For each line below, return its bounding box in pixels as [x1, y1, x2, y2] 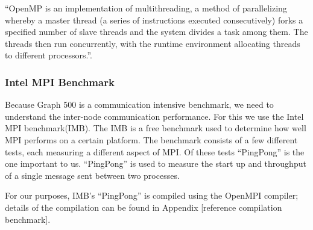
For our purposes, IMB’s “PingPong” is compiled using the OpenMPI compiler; [5, 189, 299, 202]
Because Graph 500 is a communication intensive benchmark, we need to [5, 98, 274, 111]
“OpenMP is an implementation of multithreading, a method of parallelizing [5, 2, 287, 14]
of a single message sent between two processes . [5, 169, 180, 181]
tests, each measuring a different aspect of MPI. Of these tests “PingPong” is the [5, 145, 305, 158]
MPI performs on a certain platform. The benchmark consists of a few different [5, 133, 298, 146]
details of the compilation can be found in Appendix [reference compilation [5, 200, 282, 213]
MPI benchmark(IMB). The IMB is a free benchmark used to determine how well [5, 122, 306, 134]
